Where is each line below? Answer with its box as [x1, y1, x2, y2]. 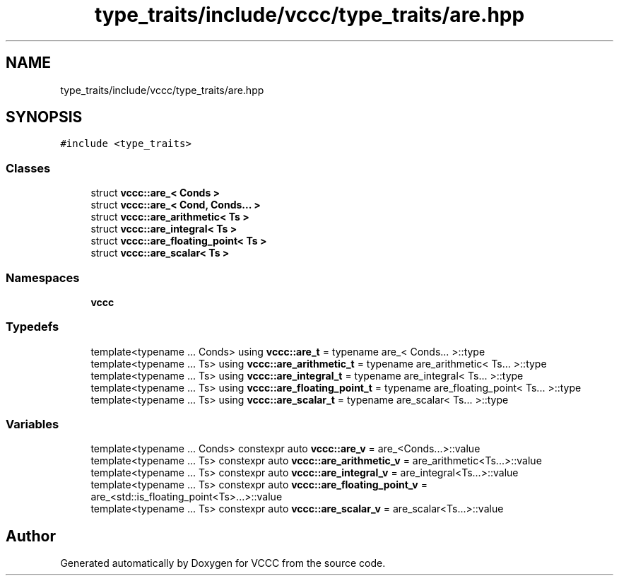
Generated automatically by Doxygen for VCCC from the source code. [60, 557, 386, 570]
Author [6, 527, 56, 545]
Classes [6, 160, 51, 175]
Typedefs [6, 319, 59, 334]
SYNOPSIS [6, 108, 83, 127]
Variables [6, 417, 59, 432]
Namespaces [6, 270, 80, 285]
